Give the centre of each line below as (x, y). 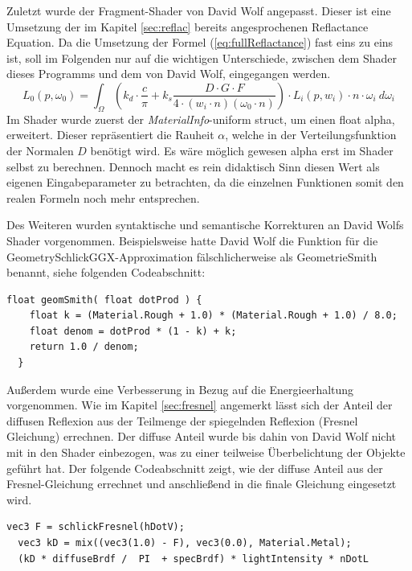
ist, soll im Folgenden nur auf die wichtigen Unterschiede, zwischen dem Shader (202, 58)
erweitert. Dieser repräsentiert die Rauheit (110, 135)
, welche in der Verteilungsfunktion (311, 135)
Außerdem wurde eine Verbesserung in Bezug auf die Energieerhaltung (180, 389)
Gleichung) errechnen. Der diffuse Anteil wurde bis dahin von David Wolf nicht (201, 436)
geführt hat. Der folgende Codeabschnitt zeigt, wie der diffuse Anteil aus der (195, 468)
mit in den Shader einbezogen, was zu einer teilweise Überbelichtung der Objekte (206, 452)
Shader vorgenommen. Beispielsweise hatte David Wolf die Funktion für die (192, 240)
